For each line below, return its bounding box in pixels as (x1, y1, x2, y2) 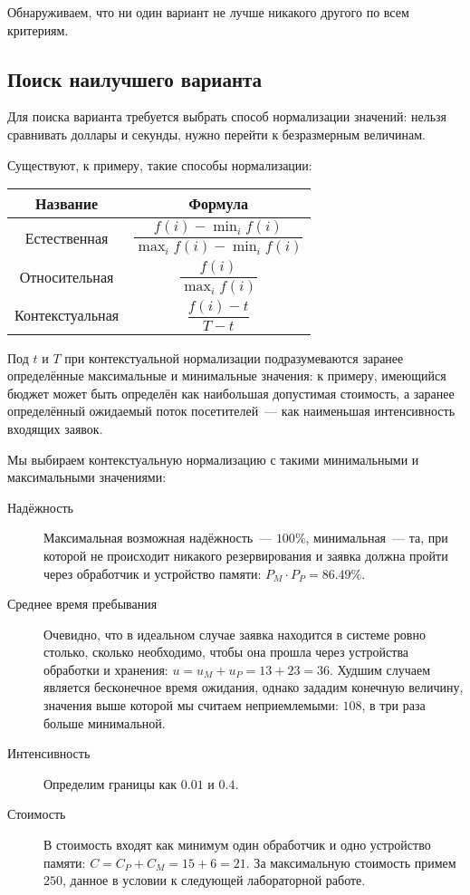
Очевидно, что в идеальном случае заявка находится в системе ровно (43, 624, 426, 643)
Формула (188, 193, 249, 215)
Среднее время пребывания (7, 594, 158, 613)
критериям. (7, 20, 69, 39)
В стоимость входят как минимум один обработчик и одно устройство (43, 835, 431, 854)
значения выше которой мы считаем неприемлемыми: (43, 696, 339, 715)
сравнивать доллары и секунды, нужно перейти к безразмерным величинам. (7, 124, 426, 143)
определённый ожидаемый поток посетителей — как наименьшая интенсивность (7, 401, 456, 420)
